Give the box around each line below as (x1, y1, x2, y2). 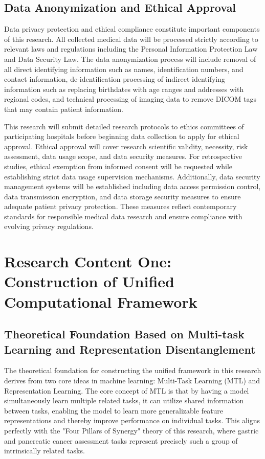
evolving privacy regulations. (4, 221, 94, 232)
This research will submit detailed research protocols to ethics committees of (4, 121, 244, 131)
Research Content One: (4, 251, 171, 272)
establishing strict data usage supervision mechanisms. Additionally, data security (4, 171, 260, 181)
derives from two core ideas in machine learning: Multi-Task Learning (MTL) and (4, 375, 260, 386)
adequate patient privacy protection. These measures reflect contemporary (4, 201, 237, 212)
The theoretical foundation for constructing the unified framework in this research (4, 365, 261, 376)
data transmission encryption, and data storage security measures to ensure (4, 191, 241, 201)
